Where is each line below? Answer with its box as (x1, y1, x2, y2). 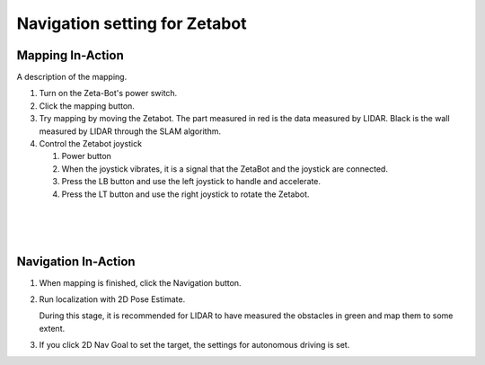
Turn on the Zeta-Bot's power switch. (39, 88, 178, 99)
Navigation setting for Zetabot (16, 13, 247, 33)
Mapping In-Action (16, 48, 125, 63)
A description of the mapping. (16, 72, 128, 83)
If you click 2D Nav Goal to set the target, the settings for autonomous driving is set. (39, 340, 350, 351)
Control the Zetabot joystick (39, 138, 143, 149)
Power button (61, 151, 112, 162)
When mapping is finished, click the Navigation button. (39, 277, 242, 288)
